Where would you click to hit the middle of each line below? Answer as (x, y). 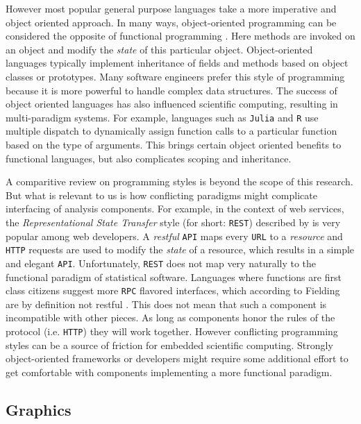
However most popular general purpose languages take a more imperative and (171, 8)
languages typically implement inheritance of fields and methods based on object (177, 63)
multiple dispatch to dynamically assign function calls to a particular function (171, 131)
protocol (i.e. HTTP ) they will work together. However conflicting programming (172, 331)
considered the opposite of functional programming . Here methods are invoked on (180, 36)
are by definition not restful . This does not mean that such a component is (166, 304)
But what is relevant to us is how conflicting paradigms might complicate (161, 195)
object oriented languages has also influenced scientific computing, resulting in (172, 104)
